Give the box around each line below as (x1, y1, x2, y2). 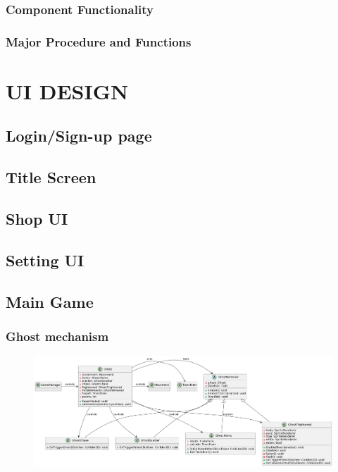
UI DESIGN (6, 76, 129, 105)
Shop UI (6, 208, 68, 230)
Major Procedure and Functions (6, 32, 192, 50)
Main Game (6, 290, 94, 312)
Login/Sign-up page (6, 125, 152, 147)
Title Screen (6, 166, 96, 188)
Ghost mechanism (6, 327, 109, 344)
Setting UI (6, 249, 84, 271)
